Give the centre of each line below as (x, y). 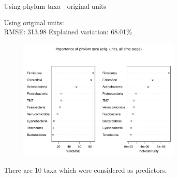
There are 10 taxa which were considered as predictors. (85, 170)
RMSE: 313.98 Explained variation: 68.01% (68, 32)
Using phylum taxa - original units (55, 6)
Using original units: (34, 22)
